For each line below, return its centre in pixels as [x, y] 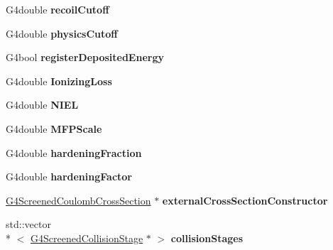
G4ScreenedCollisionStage [87, 238]
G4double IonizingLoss [59, 81]
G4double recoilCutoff [58, 9]
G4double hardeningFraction [74, 152]
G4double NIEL [42, 105]
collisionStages [207, 238]
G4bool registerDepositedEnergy [85, 57]
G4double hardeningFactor [69, 176]
